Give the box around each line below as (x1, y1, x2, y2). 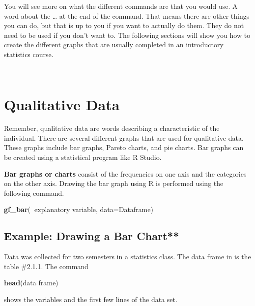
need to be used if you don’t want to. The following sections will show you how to (4, 30, 251, 40)
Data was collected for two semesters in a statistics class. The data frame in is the (4, 251, 251, 262)
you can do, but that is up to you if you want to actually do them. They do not (4, 20, 244, 31)
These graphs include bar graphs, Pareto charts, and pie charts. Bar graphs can (4, 142, 244, 153)
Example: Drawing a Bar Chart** (4, 228, 179, 244)
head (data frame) (4, 277, 58, 288)
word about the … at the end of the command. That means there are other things (4, 10, 250, 21)
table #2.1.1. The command (4, 261, 88, 271)
